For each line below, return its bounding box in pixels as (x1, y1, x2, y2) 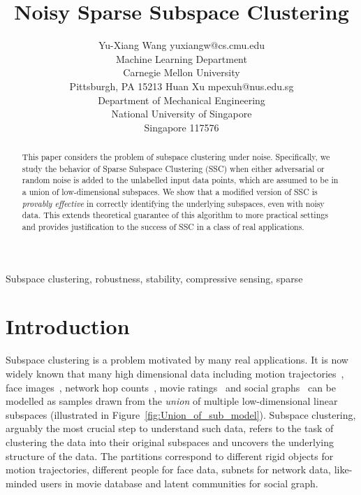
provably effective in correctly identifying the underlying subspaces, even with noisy (22, 197, 325, 209)
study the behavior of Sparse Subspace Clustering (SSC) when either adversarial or (22, 162, 325, 174)
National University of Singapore (111, 106, 252, 121)
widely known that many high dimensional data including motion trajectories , (6, 366, 344, 380)
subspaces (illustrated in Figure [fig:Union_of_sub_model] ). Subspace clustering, (6, 407, 356, 422)
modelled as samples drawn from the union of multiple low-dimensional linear (6, 394, 338, 408)
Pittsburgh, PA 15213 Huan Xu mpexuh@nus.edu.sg (69, 78, 294, 93)
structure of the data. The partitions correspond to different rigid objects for (6, 448, 334, 463)
